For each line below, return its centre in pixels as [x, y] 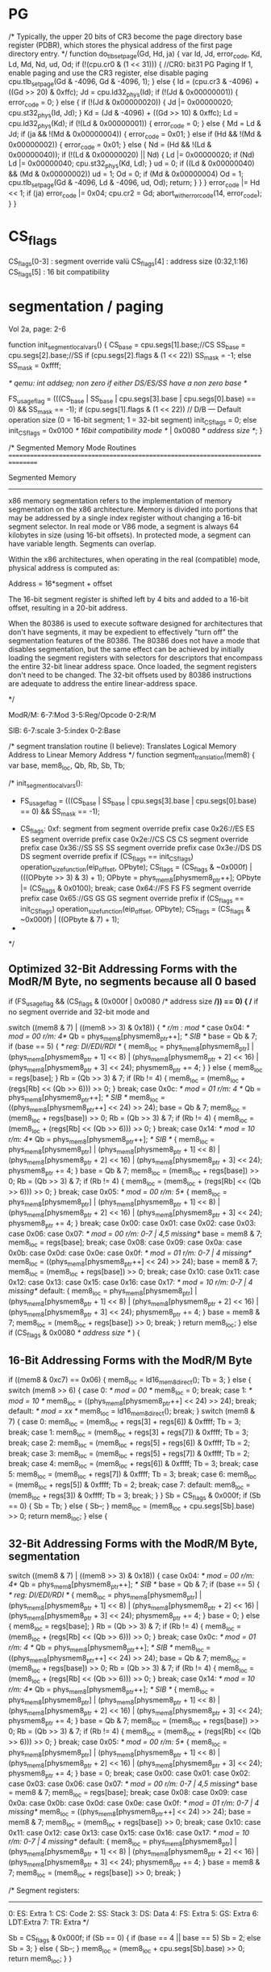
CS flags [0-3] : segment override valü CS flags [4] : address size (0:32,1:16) [128, 262]
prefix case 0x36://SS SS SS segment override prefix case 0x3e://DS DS [141, 848]
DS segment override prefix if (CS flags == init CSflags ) [106, 857]
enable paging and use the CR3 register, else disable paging [108, 73]
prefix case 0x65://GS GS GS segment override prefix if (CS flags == [132, 900]
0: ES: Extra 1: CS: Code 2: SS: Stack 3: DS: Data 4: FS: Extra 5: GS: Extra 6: [134, 1913]
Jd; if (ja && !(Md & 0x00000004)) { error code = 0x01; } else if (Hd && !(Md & [135, 135]
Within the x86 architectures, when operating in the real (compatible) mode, [134, 559]
